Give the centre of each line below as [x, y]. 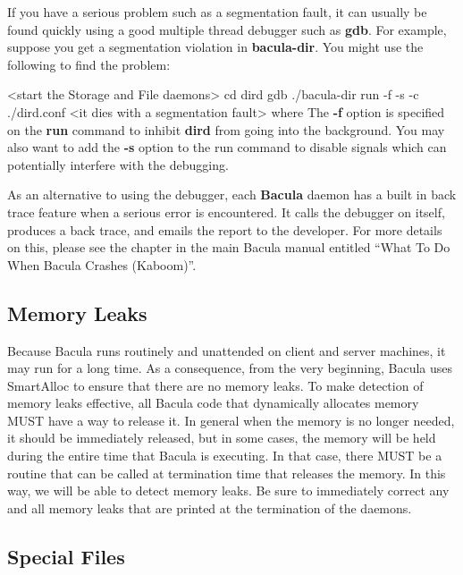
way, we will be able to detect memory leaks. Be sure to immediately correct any [228, 490]
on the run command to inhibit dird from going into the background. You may [226, 129]
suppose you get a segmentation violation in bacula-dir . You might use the [215, 47]
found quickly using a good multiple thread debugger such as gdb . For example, [227, 29]
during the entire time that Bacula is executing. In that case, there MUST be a [225, 456]
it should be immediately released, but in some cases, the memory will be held [222, 438]
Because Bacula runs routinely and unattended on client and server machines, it [227, 350]
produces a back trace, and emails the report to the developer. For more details [225, 229]
